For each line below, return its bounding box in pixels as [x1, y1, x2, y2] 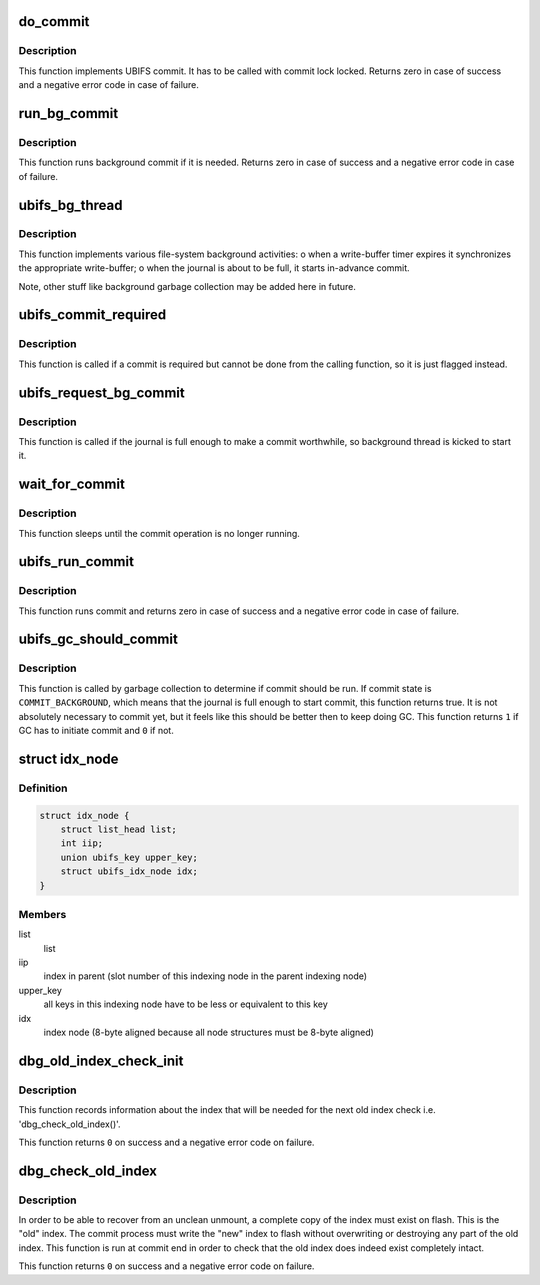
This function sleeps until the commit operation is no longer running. [18, 527, 300, 539]
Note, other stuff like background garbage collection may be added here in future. [18, 280, 357, 292]
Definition [18, 781, 68, 795]
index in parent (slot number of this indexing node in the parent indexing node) [43, 970, 368, 982]
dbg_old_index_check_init [18, 1052, 184, 1069]
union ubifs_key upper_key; [60, 851, 199, 863]
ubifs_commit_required [18, 306, 167, 324]
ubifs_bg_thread [18, 196, 123, 214]
